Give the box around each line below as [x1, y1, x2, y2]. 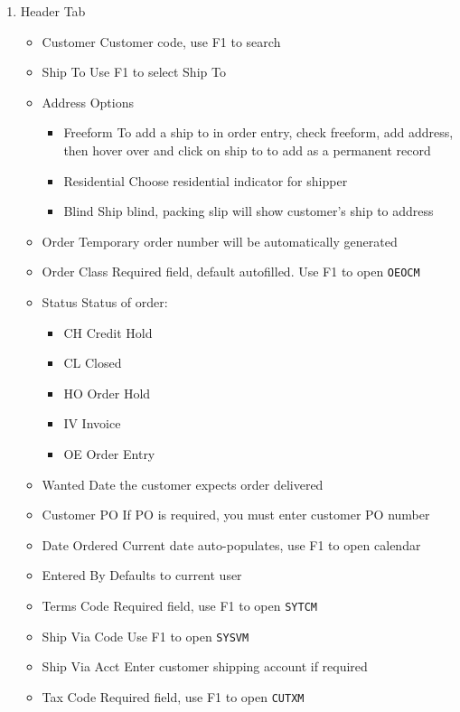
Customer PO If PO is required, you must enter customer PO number [42, 505, 430, 524]
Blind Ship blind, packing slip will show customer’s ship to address [63, 201, 434, 220]
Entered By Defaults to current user [42, 566, 242, 585]
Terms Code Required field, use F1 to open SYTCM [42, 595, 317, 614]
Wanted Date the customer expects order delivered [42, 474, 324, 493]
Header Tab [20, 2, 86, 20]
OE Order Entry [63, 444, 155, 463]
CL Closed [63, 353, 122, 372]
